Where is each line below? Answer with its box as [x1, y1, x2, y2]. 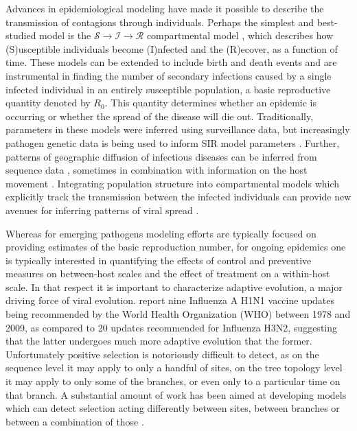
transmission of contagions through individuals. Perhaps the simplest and [5, 14, 314, 29]
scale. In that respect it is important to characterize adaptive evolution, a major [5, 279, 343, 294]
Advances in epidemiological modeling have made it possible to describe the [5, 1, 324, 15]
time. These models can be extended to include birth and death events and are [5, 55, 337, 69]
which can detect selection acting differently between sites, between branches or [5, 401, 340, 415]
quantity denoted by [5, 95, 91, 110]
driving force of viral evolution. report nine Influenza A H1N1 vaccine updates [5, 293, 335, 307]
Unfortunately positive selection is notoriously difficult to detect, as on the [5, 347, 319, 361]
